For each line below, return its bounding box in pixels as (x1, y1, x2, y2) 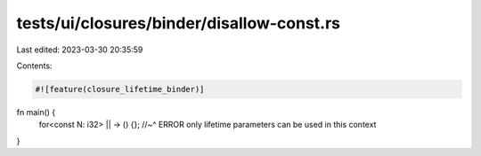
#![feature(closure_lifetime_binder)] (35, 84, 205, 94)
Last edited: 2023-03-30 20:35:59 (16, 44, 143, 55)
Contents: (16, 60, 53, 71)
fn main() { (16, 106, 56, 117)
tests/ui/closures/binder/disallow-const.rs (16, 13, 341, 33)
